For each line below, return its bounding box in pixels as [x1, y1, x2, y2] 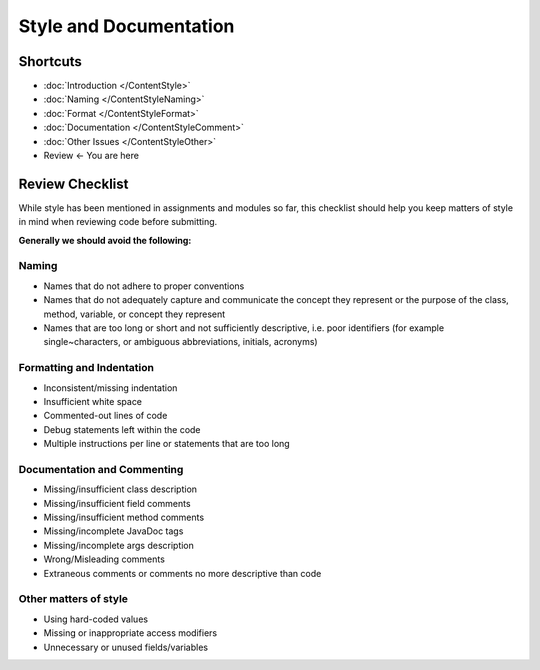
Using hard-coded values [43, 613, 149, 625]
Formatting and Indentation [18, 361, 155, 375]
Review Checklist [18, 175, 129, 192]
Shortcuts [18, 53, 82, 70]
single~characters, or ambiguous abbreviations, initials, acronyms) [43, 336, 319, 348]
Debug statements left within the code [43, 423, 201, 435]
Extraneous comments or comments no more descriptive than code [43, 567, 322, 579]
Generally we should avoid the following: [18, 234, 192, 246]
